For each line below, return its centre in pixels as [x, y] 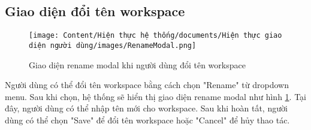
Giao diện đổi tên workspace [95, 11]
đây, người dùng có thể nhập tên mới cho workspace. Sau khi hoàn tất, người [146, 108]
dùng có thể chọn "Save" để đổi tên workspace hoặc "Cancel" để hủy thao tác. [147, 120]
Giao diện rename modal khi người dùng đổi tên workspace [137, 64]
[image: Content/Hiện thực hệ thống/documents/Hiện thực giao [155, 36]
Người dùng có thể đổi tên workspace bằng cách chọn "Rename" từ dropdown [147, 85]
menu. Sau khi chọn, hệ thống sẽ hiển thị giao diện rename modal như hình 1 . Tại [156, 96]
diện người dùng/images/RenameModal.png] [113, 45]
